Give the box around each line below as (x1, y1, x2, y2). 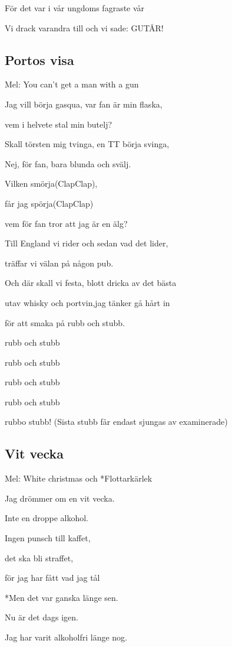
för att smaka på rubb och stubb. (5, 316, 125, 329)
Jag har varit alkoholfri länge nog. (5, 631, 128, 643)
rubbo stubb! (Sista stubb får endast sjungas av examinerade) (5, 415, 228, 428)
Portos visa (5, 50, 74, 69)
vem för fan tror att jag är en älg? (5, 217, 128, 229)
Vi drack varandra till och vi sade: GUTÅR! (5, 21, 164, 34)
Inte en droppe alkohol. (5, 512, 89, 524)
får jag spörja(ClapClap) (5, 197, 94, 209)
